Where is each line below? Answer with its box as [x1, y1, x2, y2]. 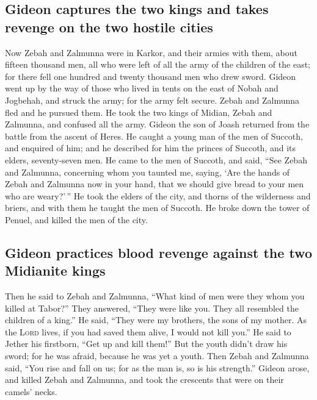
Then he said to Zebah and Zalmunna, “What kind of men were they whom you [5, 290, 305, 302]
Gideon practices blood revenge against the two [5, 243, 312, 262]
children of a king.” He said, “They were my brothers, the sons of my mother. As [5, 313, 307, 326]
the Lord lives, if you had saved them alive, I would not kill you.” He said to [5, 325, 291, 338]
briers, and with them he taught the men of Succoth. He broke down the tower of [5, 201, 310, 214]
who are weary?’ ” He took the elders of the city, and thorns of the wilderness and [5, 189, 311, 202]
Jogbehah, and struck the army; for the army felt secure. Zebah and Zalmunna [5, 93, 300, 106]
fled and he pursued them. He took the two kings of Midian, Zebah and [5, 105, 272, 118]
